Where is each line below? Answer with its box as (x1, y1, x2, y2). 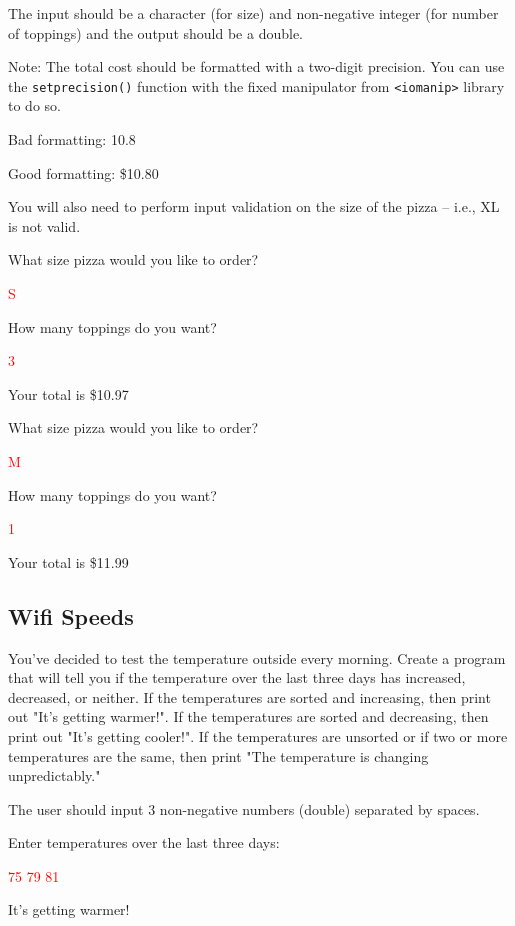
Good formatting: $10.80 (8, 162, 159, 183)
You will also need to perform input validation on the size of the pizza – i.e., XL (8, 196, 500, 217)
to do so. (8, 95, 61, 116)
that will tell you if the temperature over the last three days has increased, (8, 667, 466, 688)
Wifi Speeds (8, 600, 134, 631)
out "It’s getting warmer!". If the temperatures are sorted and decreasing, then (8, 706, 489, 727)
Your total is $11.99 (8, 551, 129, 572)
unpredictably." (8, 765, 101, 786)
